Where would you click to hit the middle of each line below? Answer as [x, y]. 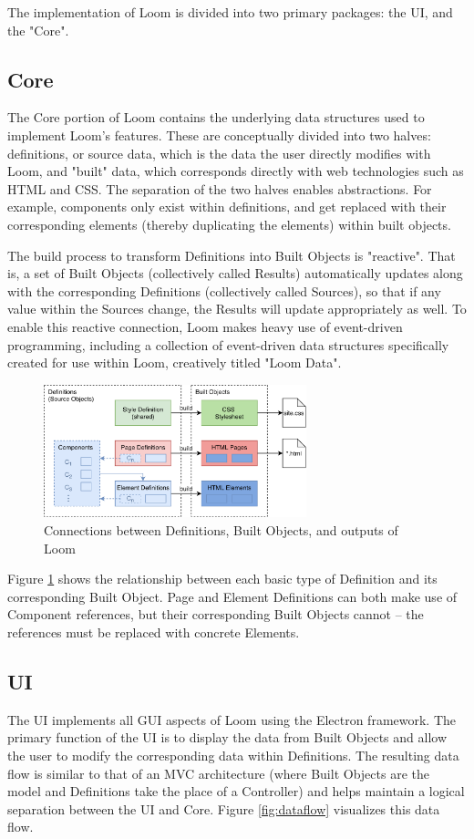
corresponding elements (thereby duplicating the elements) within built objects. [229, 224]
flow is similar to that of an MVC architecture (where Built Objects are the [218, 773]
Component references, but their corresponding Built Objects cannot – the [216, 614]
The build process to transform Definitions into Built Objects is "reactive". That [232, 255]
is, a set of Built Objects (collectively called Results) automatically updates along [235, 273]
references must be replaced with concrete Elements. [154, 632]
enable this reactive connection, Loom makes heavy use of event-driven [205, 326]
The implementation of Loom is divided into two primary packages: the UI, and [230, 12]
